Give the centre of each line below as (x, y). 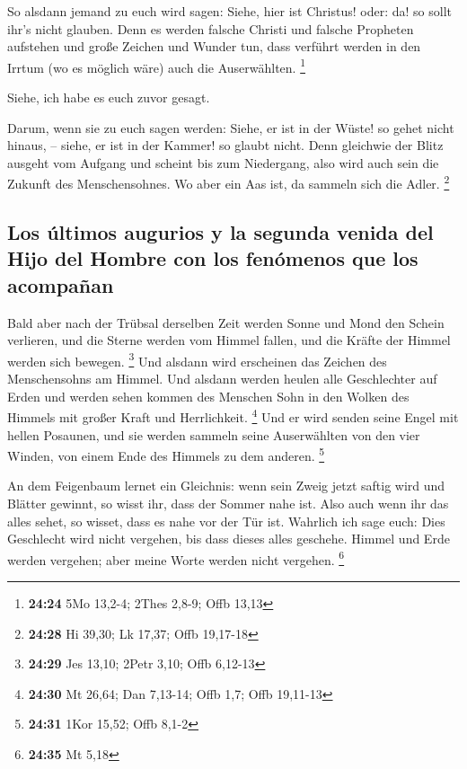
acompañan (61, 284)
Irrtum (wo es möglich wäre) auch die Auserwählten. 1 (157, 66)
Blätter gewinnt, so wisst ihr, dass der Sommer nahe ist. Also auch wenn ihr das (228, 503)
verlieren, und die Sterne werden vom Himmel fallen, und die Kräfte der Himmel (229, 340)
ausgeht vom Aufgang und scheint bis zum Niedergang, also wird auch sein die (223, 162)
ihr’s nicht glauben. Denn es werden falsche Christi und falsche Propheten (211, 28)
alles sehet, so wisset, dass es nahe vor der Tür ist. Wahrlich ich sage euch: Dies (226, 521)
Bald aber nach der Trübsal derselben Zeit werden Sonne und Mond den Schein (226, 322)
